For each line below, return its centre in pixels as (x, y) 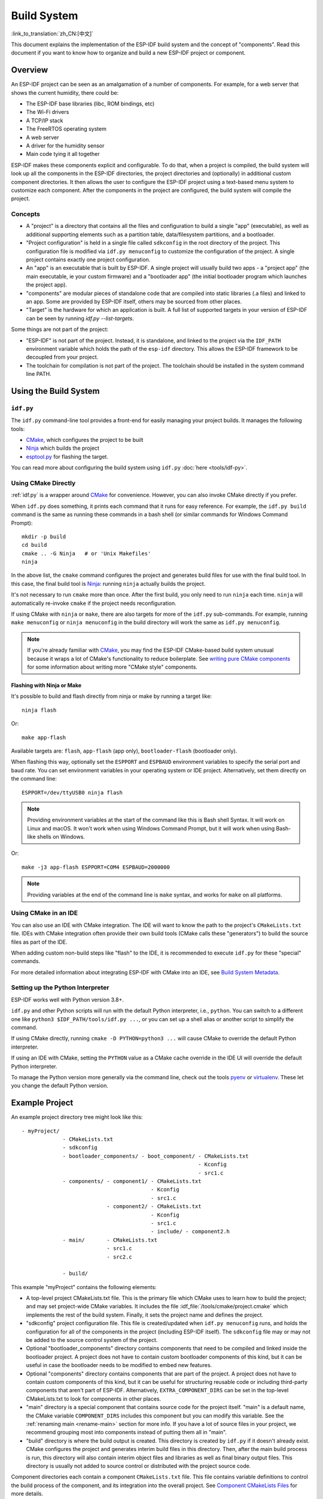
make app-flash (44, 737)
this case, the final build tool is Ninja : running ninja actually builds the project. (108, 583)
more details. (27, 1494)
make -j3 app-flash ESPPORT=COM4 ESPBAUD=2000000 (96, 867)
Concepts (26, 214)
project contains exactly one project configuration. (88, 260)
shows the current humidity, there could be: (65, 92)
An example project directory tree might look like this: (77, 1117)
